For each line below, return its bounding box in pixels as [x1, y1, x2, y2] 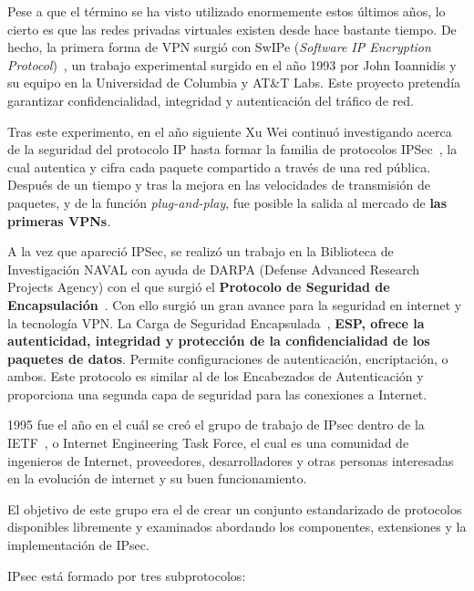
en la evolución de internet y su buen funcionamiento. [7, 469, 307, 488]
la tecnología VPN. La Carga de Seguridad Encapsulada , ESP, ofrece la [7, 313, 425, 332]
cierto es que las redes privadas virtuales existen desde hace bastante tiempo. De [7, 19, 457, 38]
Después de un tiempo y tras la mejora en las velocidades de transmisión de [7, 175, 430, 194]
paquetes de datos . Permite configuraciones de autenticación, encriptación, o [7, 348, 448, 368]
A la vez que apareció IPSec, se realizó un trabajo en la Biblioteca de [7, 242, 394, 261]
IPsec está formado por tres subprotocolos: [7, 565, 246, 585]
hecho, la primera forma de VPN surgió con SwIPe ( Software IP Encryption [7, 37, 431, 57]
